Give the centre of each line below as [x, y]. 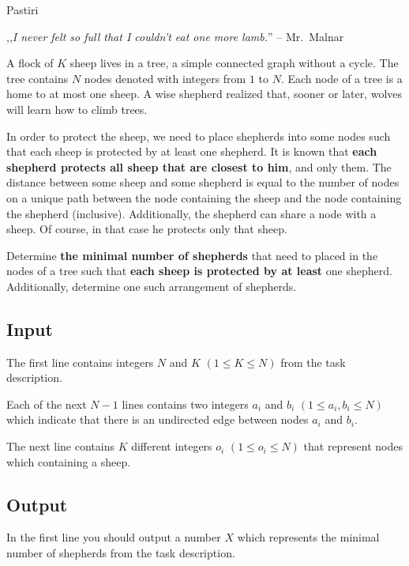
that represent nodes [353, 446]
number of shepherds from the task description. [121, 553]
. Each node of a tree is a [341, 78]
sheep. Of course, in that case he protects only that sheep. [147, 229]
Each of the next [47, 404]
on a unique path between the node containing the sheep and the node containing [204, 197]
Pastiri [23, 9]
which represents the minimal [308, 537]
